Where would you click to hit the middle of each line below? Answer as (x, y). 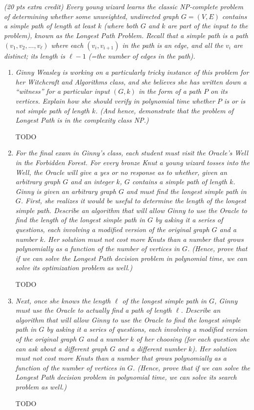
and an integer (92, 182)
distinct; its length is (35, 55)
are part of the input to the (208, 26)
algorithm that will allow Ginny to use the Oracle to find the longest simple (128, 319)
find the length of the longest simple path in (80, 220)
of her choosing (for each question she (193, 339)
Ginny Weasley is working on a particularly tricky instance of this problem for (132, 72)
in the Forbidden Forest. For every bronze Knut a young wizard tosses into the (132, 162)
